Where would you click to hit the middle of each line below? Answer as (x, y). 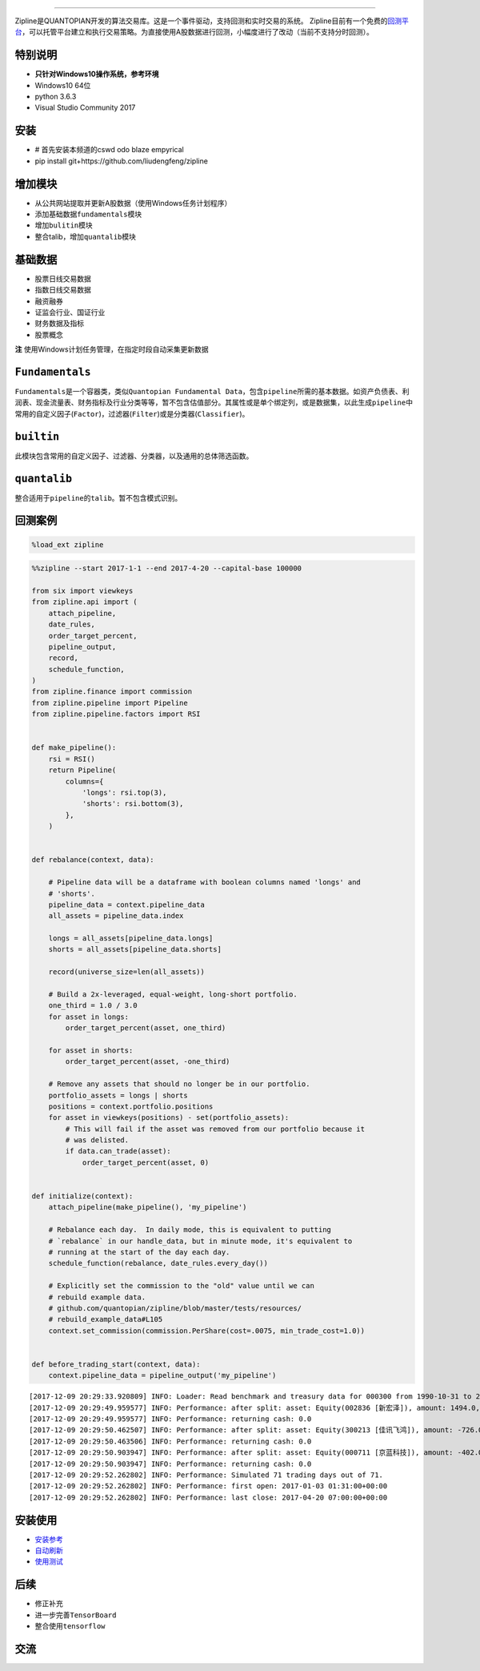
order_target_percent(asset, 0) (146, 1162)
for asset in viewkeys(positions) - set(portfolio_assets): (169, 1118)
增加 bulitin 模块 (64, 225)
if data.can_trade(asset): (118, 1151)
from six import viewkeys (82, 590)
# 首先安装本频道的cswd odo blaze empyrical (109, 150)
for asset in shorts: (91, 1050)
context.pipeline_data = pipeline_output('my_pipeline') (162, 1375)
